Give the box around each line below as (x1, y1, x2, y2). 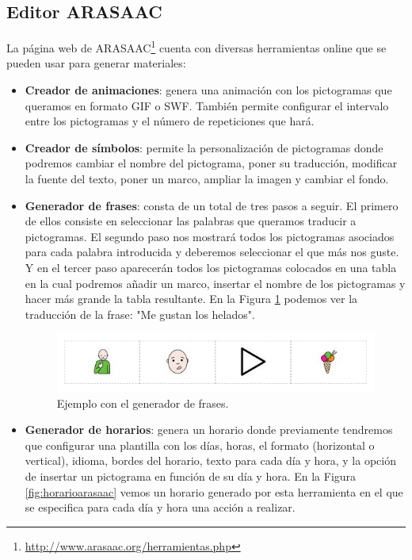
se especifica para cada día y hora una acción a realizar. (25, 499, 296, 516)
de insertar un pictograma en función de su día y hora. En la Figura (25, 467, 357, 484)
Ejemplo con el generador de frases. (56, 394, 229, 411)
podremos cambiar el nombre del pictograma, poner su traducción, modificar (25, 155, 398, 171)
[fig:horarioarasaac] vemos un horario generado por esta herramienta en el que (25, 483, 403, 500)
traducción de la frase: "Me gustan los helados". (25, 305, 255, 322)
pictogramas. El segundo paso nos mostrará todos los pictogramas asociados (25, 228, 395, 244)
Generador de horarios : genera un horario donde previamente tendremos (25, 421, 393, 438)
